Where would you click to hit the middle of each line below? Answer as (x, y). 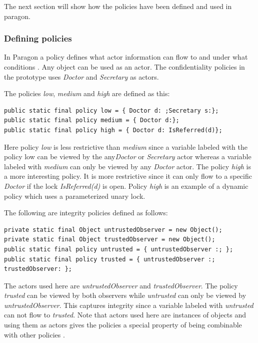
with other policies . (34, 334)
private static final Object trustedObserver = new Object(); (110, 240)
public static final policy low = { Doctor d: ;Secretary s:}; (111, 110)
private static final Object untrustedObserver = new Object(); (113, 230)
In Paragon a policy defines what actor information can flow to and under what (126, 57)
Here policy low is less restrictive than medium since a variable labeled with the (126, 146)
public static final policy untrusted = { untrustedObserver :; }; (119, 249)
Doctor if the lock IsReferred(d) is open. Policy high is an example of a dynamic (126, 186)
